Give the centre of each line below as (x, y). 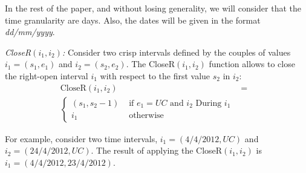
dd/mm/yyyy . (30, 32)
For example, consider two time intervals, (81, 138)
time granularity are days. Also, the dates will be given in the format (133, 20)
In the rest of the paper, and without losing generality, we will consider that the (153, 8)
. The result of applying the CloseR (157, 150)
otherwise (146, 115)
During (209, 103)
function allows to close (252, 64)
